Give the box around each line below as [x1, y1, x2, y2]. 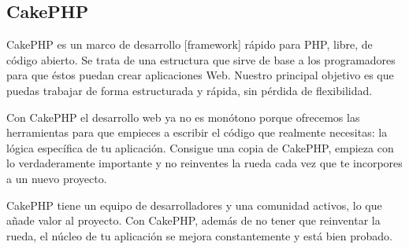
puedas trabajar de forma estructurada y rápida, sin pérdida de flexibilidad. [6, 82, 373, 98]
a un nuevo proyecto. [6, 170, 107, 186]
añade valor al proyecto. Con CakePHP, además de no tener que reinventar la [6, 212, 381, 229]
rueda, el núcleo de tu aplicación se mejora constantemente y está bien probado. [6, 227, 392, 244]
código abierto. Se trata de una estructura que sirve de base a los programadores [6, 51, 396, 68]
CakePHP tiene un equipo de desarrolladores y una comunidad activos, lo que [6, 196, 382, 213]
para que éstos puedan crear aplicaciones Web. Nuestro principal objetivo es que [6, 67, 394, 83]
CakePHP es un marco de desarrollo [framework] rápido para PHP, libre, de [6, 36, 373, 53]
